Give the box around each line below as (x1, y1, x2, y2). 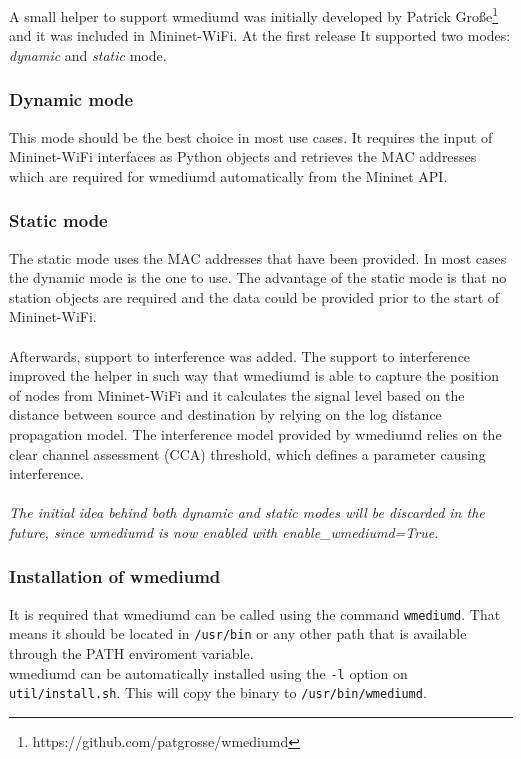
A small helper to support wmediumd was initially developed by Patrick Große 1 (9, 3, 499, 26)
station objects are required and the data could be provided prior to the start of (9, 286, 500, 307)
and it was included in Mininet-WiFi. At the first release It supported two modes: (9, 25, 511, 46)
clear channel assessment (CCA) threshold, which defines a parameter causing (9, 443, 486, 464)
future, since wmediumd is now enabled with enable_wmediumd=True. (9, 521, 439, 542)
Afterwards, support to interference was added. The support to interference (9, 345, 471, 366)
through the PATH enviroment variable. (9, 643, 254, 664)
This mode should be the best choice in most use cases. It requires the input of (9, 126, 493, 147)
